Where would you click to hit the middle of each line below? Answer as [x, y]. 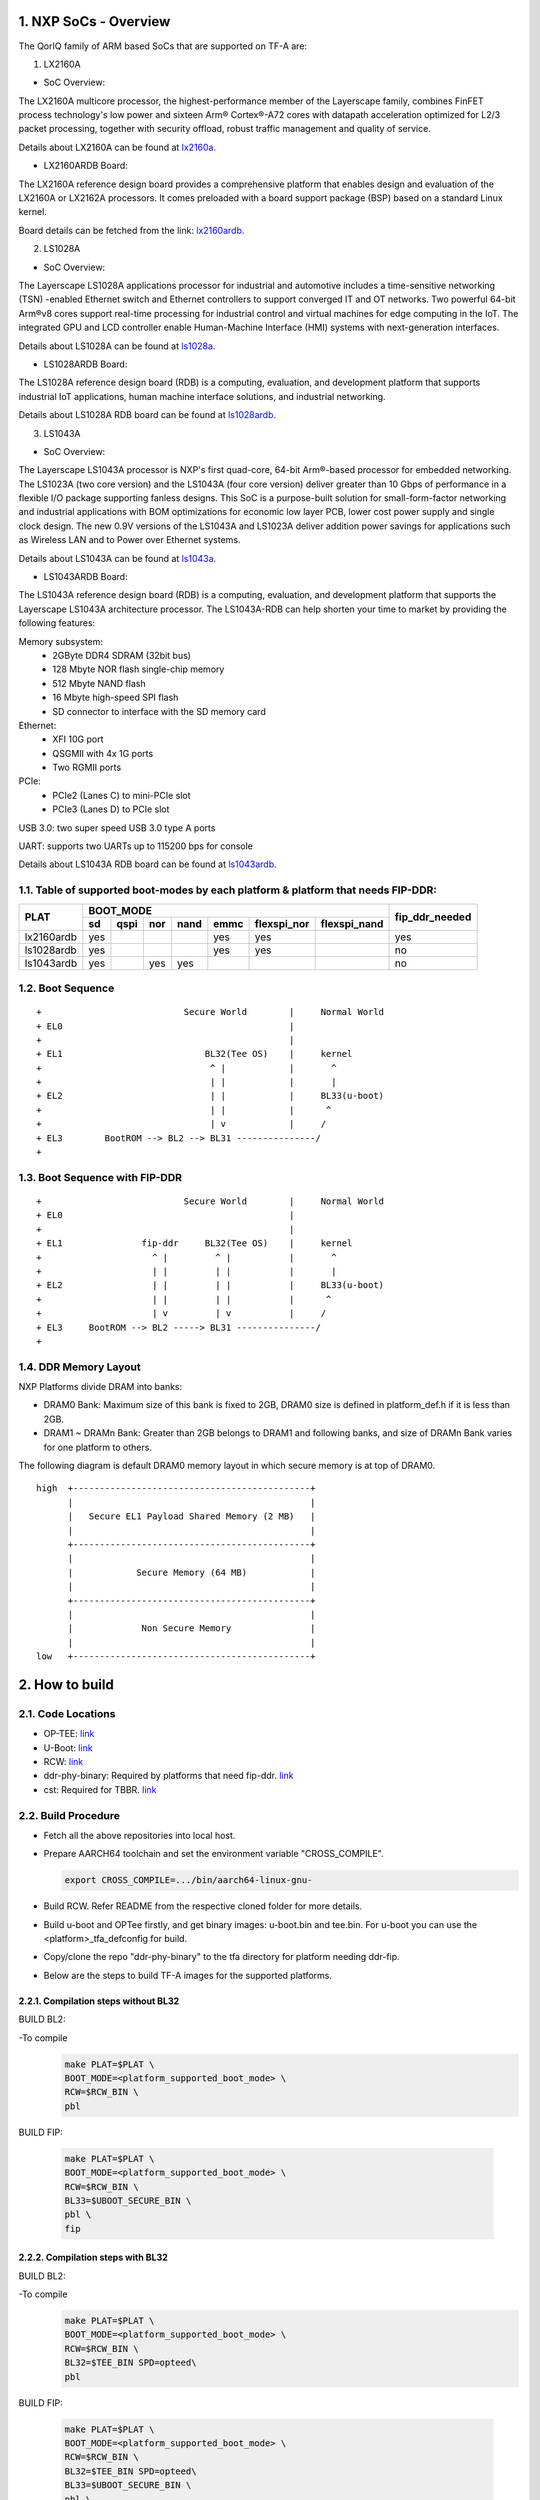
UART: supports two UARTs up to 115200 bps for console [136, 846]
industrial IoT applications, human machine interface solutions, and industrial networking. [202, 396]
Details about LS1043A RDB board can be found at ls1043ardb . [147, 864]
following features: [57, 623]
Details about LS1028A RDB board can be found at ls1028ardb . [147, 415]
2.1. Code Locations [67, 1713]
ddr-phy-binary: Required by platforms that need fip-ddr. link [168, 1776]
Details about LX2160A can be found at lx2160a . [117, 147]
